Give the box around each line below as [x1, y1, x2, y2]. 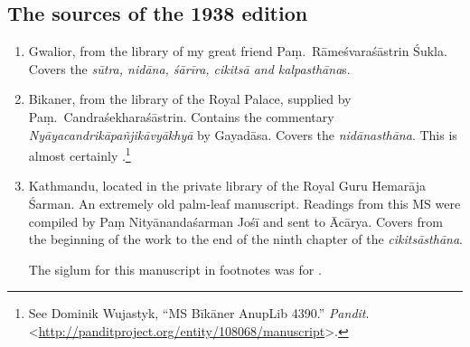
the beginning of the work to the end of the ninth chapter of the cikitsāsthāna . [28, 230, 463, 249]
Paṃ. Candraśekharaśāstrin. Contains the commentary [28, 107, 334, 126]
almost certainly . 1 [28, 144, 131, 164]
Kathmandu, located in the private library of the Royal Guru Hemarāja [28, 176, 427, 195]
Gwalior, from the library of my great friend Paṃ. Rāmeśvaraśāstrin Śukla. [28, 42, 447, 61]
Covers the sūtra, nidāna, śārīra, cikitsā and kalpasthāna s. [28, 59, 351, 78]
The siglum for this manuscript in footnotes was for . [28, 259, 322, 278]
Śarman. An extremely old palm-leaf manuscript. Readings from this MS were [28, 194, 461, 213]
